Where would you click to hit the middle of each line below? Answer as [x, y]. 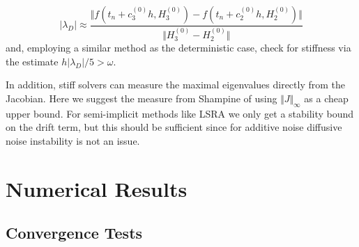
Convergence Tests [74, 233]
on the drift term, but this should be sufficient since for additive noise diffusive [174, 127]
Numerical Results [97, 188]
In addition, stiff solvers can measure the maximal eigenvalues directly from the [176, 85]
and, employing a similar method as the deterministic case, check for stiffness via [178, 48]
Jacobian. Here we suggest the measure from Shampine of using [142, 98]
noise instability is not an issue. [73, 140]
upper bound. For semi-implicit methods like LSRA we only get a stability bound [180, 113]
